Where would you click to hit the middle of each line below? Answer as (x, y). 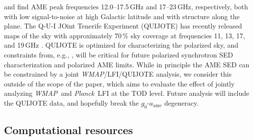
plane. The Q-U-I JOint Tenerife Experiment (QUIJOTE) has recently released (123, 26)
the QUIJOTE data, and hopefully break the (72, 102)
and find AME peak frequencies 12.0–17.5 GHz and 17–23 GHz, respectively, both (126, 6)
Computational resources (69, 130)
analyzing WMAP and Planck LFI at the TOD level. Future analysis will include (127, 93)
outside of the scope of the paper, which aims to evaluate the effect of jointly (119, 83)
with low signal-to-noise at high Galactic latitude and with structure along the (122, 16)
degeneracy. (182, 102)
